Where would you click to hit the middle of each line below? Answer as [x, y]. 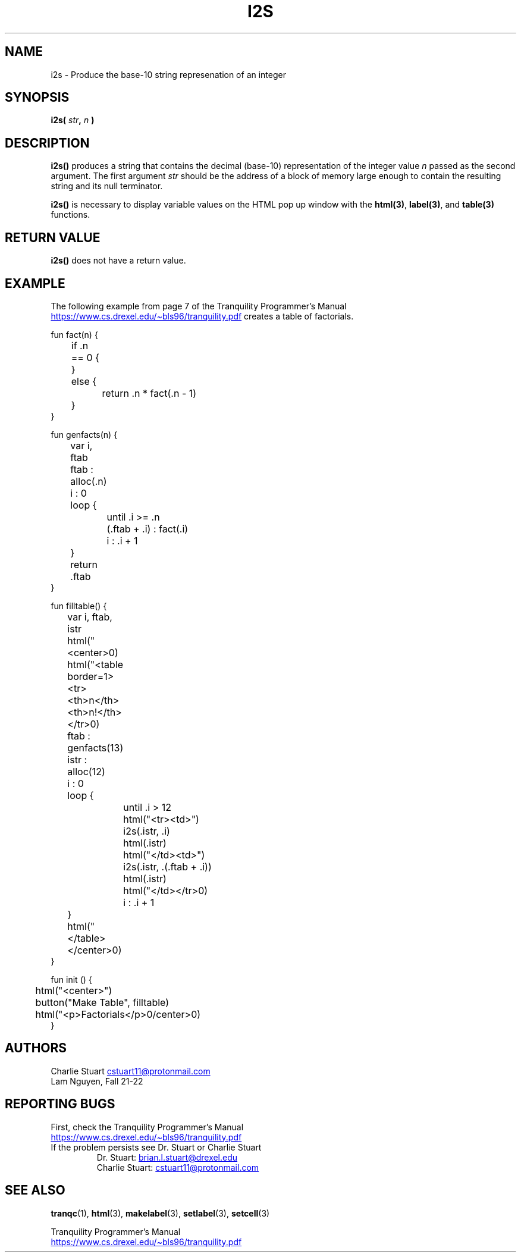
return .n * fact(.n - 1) [149, 393]
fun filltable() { [79, 606]
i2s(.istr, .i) [147, 831]
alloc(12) [86, 771]
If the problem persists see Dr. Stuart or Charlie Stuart [156, 1147]
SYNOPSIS [37, 98]
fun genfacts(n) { [84, 434]
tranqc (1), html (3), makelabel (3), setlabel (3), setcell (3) [160, 1213]
